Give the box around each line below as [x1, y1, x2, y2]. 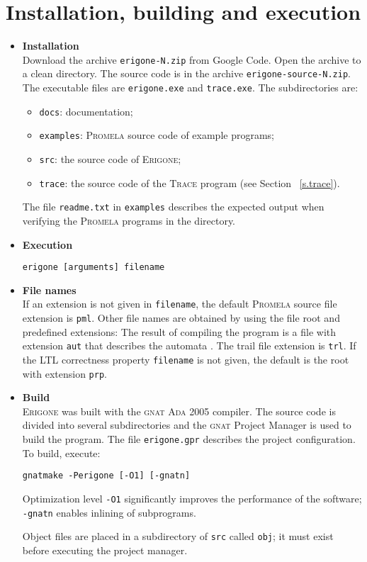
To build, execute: [22, 445, 101, 460]
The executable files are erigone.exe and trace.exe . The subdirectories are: [22, 80, 358, 95]
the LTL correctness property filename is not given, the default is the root [22, 352, 349, 366]
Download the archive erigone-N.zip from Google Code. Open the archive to [22, 52, 361, 67]
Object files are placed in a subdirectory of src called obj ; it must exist [22, 529, 334, 544]
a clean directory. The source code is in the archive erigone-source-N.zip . [22, 66, 351, 81]
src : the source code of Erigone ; [39, 152, 181, 166]
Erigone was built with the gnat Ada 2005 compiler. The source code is [22, 403, 336, 418]
